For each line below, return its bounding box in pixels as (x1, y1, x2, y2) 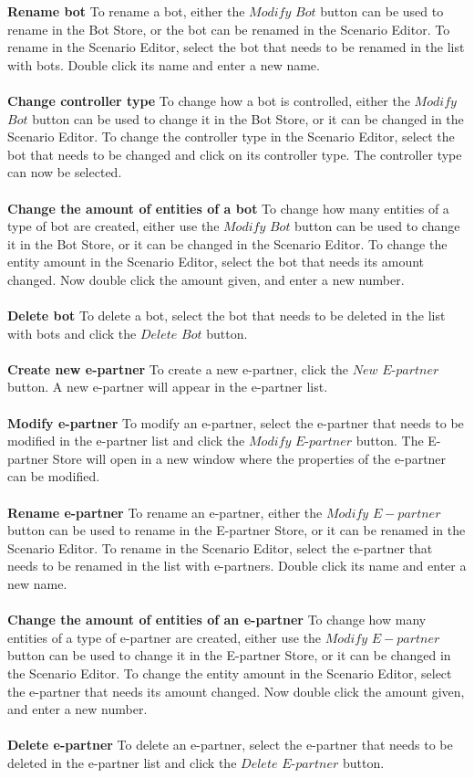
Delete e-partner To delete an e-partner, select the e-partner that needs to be (7, 735, 453, 754)
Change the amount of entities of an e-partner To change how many (7, 610, 427, 629)
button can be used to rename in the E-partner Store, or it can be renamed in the (7, 520, 466, 540)
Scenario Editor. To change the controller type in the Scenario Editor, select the (7, 127, 455, 146)
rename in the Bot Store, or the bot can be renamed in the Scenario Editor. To (7, 19, 450, 38)
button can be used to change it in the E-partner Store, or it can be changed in (7, 646, 451, 665)
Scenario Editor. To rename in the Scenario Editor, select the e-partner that (7, 538, 433, 557)
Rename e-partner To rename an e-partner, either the (7, 502, 323, 521)
